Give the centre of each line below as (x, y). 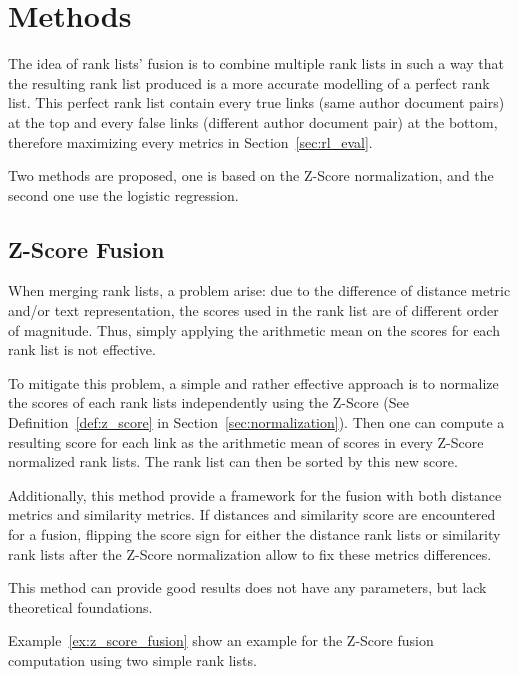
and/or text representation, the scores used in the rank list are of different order (253, 310)
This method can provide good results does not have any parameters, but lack (247, 587)
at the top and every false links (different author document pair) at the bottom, (253, 121)
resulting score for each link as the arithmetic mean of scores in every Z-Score (246, 441)
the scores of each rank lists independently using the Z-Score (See (209, 402)
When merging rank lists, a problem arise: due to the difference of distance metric (259, 290)
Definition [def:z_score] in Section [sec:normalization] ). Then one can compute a (256, 422)
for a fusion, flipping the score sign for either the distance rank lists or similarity (254, 534)
